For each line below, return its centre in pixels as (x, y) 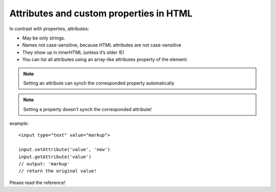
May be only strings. (44, 38)
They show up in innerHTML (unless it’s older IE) (73, 52)
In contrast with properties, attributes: (49, 29)
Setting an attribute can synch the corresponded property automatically (99, 83)
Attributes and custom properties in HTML (101, 13)
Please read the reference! (38, 182)
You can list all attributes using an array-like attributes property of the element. (105, 59)
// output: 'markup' (44, 164)
